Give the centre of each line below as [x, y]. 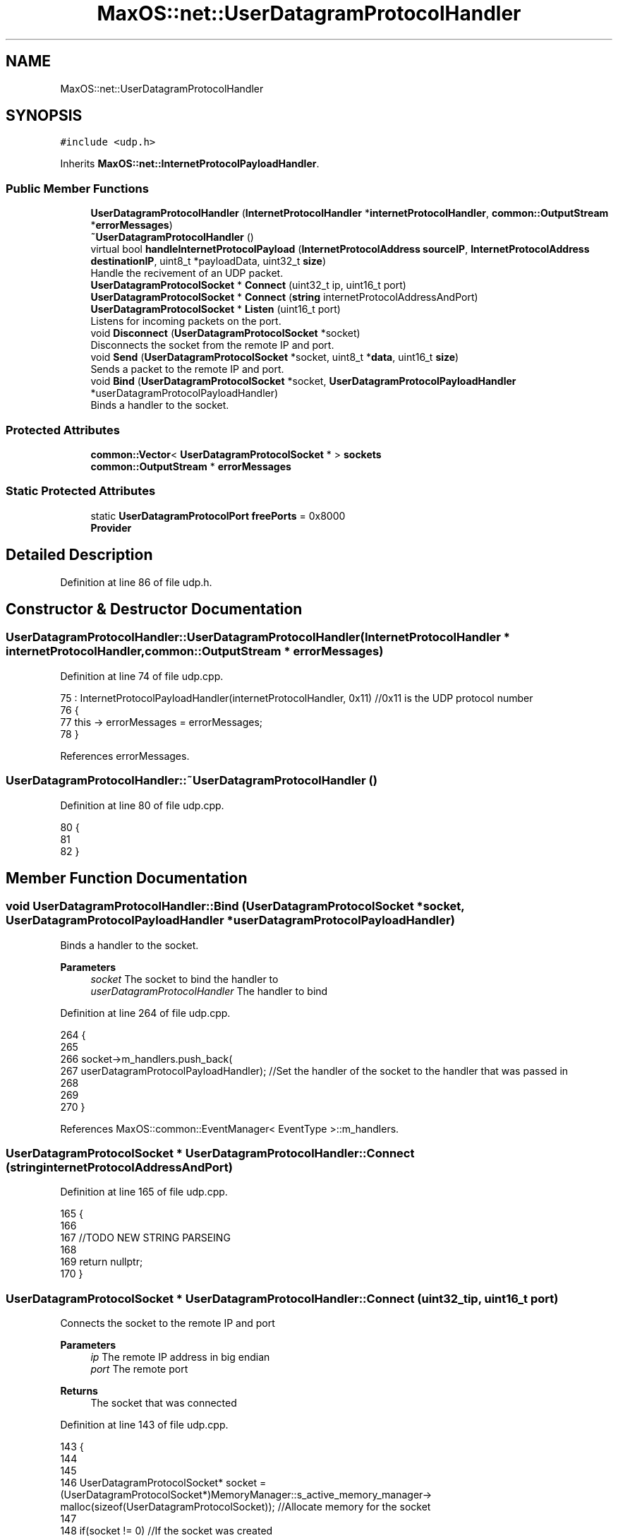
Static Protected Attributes [81, 491]
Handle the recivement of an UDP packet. [187, 273]
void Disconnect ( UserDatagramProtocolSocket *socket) [225, 333]
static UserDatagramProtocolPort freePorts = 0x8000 [218, 515]
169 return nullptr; [102, 1262]
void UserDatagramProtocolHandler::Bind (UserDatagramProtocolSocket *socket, [235, 906]
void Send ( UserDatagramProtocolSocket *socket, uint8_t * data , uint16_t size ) [275, 357]
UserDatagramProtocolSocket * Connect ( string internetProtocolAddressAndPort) [284, 297]
